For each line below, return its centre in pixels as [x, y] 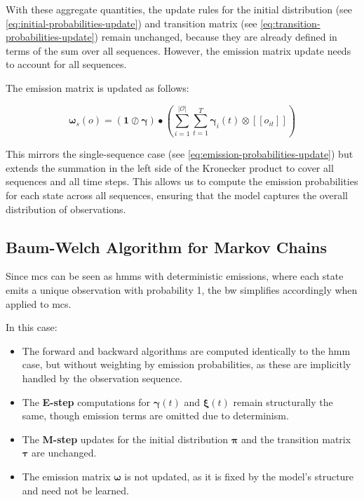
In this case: [32, 327]
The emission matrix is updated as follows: [97, 87]
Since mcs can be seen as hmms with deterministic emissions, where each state [175, 276]
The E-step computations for [86, 401]
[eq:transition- [290, 23]
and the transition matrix [296, 439]
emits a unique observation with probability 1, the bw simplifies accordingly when [182, 289]
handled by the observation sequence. [102, 378]
